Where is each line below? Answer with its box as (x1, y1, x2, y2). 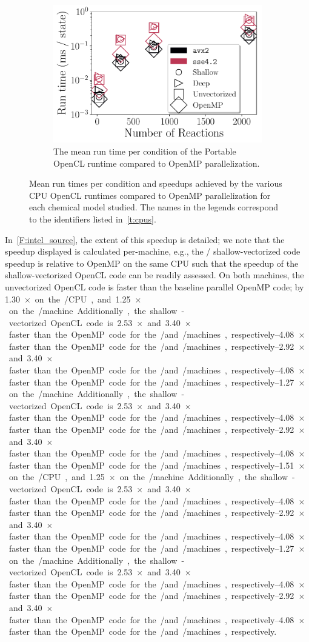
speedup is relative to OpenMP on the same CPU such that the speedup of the (5, 256, 299, 269)
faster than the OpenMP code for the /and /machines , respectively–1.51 (8, 458, 294, 471)
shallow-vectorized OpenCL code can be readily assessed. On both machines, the (5, 269, 304, 281)
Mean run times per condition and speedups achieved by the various (29, 177, 282, 190)
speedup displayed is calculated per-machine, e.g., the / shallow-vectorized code (5, 245, 301, 258)
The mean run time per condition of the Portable (53, 144, 236, 157)
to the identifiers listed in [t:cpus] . (29, 212, 156, 225)
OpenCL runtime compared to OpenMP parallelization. (53, 156, 260, 169)
